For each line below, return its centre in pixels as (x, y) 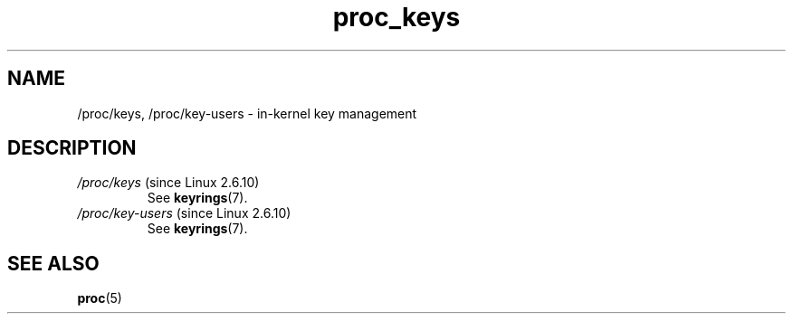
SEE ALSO (53, 263)
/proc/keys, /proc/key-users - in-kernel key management (247, 113)
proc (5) (100, 298)
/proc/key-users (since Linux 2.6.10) (184, 213)
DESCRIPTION (72, 148)
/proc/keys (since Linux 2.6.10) (168, 183)
